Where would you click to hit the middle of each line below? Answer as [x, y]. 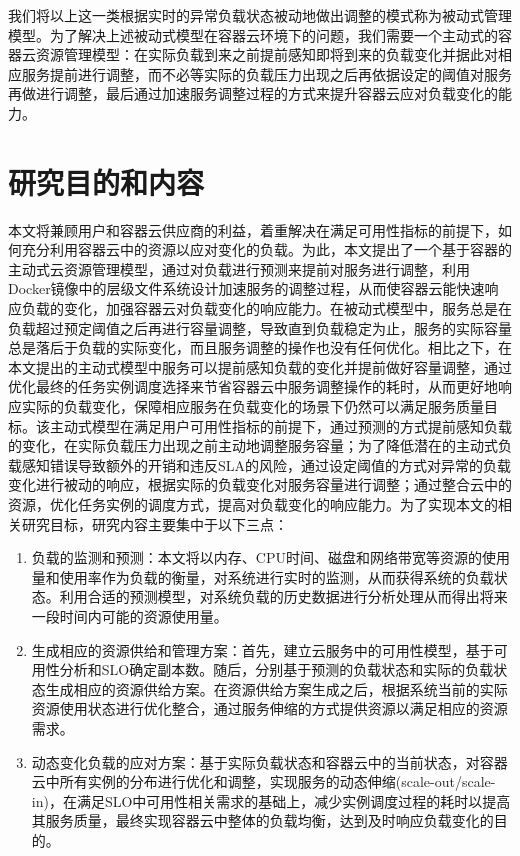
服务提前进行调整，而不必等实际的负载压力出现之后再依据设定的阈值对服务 [266, 73]
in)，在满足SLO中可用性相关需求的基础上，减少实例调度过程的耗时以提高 [271, 800]
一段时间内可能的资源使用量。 [129, 615]
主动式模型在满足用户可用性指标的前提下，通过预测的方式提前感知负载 [280, 425]
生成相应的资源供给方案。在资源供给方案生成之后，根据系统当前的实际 [276, 688]
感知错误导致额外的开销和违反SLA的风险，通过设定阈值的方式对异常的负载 [266, 464]
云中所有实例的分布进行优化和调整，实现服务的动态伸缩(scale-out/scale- [263, 781]
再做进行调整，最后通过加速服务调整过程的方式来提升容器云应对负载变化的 [253, 93]
